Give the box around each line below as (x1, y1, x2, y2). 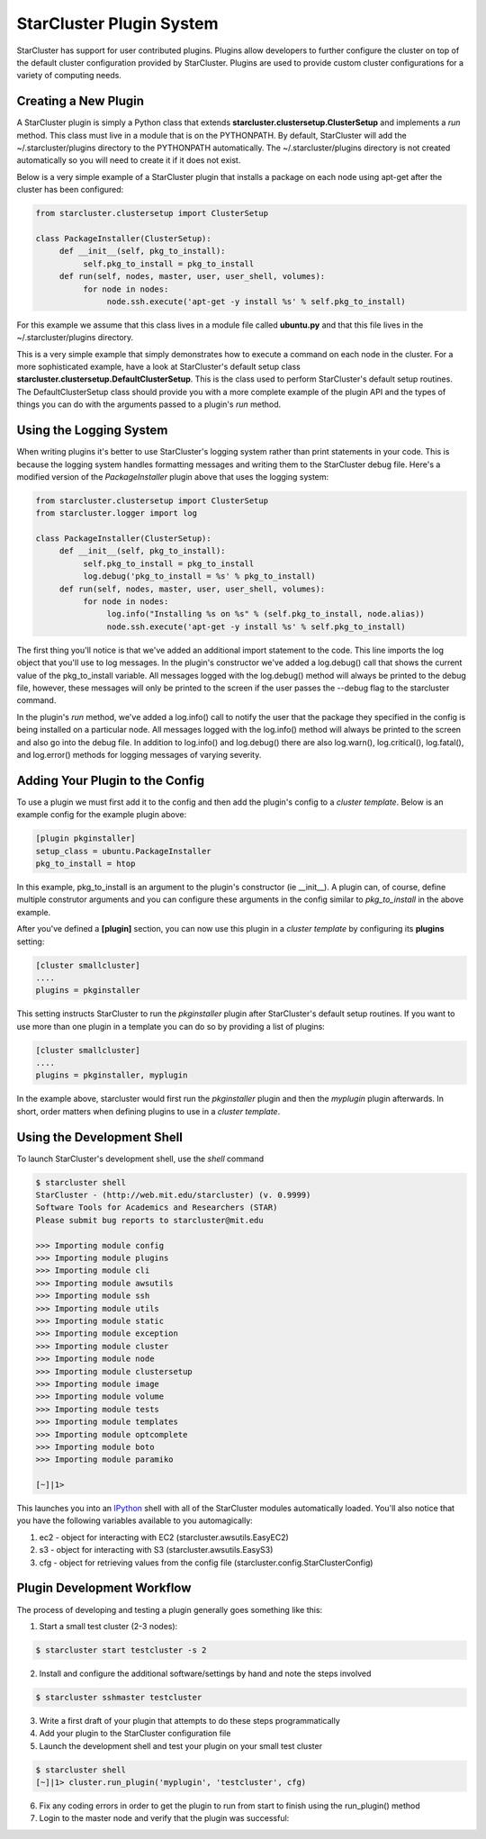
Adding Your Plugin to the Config (16, 772, 205, 788)
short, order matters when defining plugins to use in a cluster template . (16, 1105, 281, 1116)
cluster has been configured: (16, 185, 124, 195)
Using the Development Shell (16, 1130, 184, 1145)
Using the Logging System (16, 423, 168, 438)
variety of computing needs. (16, 70, 121, 81)
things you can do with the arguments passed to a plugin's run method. (16, 399, 282, 410)
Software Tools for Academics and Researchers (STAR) (35, 1203, 278, 1212)
